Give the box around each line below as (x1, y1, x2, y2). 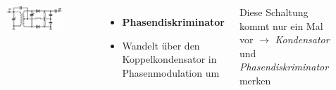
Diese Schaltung (239, 5, 309, 19)
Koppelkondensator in (122, 52, 217, 66)
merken (239, 73, 271, 87)
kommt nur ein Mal (239, 18, 323, 33)
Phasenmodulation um (122, 65, 220, 80)
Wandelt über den (122, 38, 200, 52)
